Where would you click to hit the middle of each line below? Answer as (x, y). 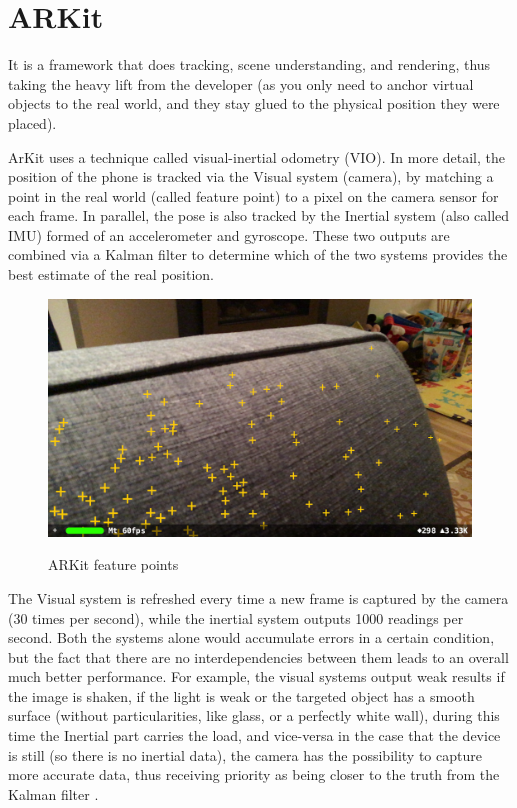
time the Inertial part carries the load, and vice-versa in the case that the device (254, 735)
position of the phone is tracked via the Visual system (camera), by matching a (251, 176)
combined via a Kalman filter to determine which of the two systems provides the (258, 254)
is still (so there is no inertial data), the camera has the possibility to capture (245, 754)
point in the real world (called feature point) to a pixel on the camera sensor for (253, 195)
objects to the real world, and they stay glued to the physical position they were (254, 103)
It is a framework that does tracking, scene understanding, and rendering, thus (249, 64)
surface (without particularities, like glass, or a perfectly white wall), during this (254, 715)
